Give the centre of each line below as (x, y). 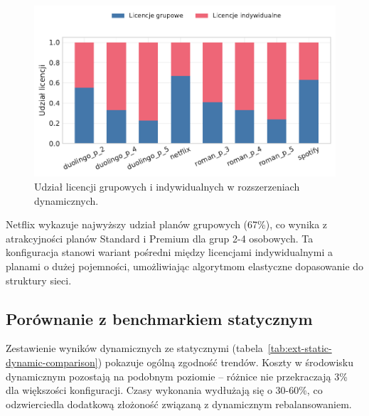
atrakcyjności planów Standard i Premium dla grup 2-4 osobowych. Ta (160, 238)
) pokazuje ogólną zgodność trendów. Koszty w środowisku (225, 362)
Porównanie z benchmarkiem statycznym (159, 318)
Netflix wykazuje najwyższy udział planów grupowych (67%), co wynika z (167, 224)
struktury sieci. (39, 280)
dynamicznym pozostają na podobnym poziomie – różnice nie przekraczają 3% (177, 376)
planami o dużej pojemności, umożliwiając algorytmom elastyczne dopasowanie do (185, 266)
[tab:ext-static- (300, 348)
